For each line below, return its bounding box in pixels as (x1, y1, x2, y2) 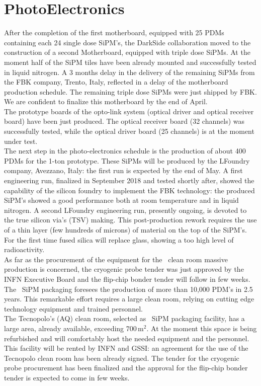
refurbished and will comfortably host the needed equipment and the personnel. (4, 333, 249, 343)
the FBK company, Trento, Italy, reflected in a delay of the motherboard (4, 76, 228, 87)
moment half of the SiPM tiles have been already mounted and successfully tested (4, 56, 256, 67)
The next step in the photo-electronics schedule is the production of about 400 (4, 145, 246, 156)
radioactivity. (4, 244, 45, 255)
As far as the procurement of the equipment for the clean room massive (4, 254, 228, 264)
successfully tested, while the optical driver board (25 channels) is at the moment (4, 126, 254, 136)
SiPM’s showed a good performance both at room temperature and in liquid (4, 195, 239, 205)
